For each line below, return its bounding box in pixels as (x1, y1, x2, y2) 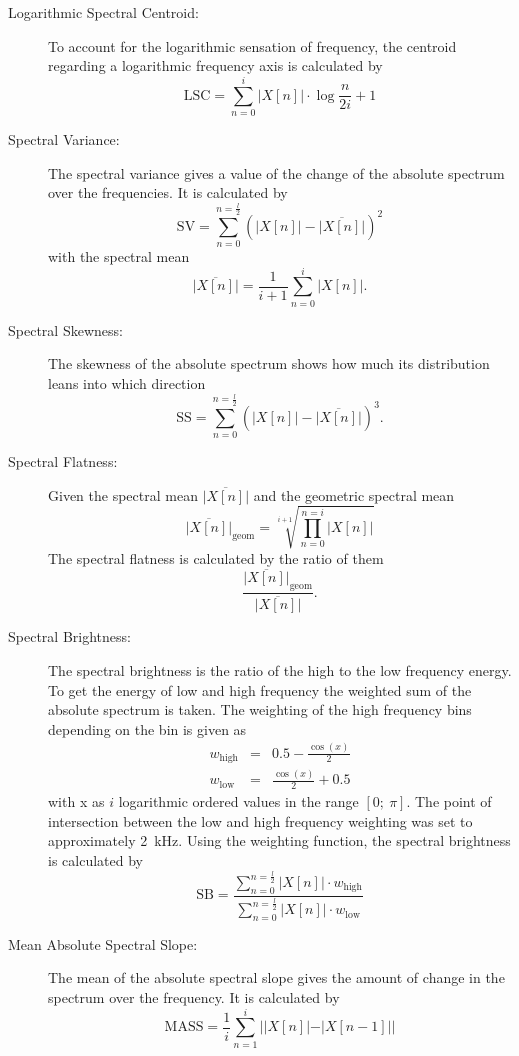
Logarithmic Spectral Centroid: (8, 2, 199, 22)
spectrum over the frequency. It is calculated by (48, 987, 340, 1008)
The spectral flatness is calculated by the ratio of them (48, 547, 384, 568)
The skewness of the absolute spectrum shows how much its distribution (48, 353, 490, 374)
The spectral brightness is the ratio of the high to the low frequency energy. (48, 659, 512, 680)
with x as (48, 791, 105, 812)
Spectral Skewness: (8, 319, 123, 340)
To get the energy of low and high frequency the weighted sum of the (48, 679, 472, 700)
